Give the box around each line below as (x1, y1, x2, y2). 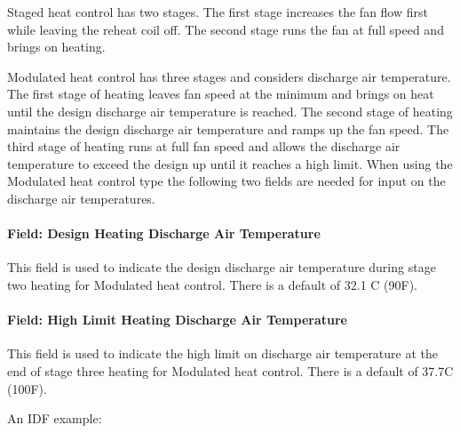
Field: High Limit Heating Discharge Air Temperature (7, 310, 347, 329)
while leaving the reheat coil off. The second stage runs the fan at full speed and (7, 20, 444, 38)
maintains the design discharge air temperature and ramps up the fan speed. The (7, 119, 449, 138)
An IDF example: (7, 409, 102, 428)
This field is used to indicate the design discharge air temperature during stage (7, 258, 436, 277)
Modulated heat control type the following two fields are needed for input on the (7, 172, 446, 190)
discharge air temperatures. (7, 188, 155, 207)
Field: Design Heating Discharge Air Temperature (7, 224, 321, 243)
